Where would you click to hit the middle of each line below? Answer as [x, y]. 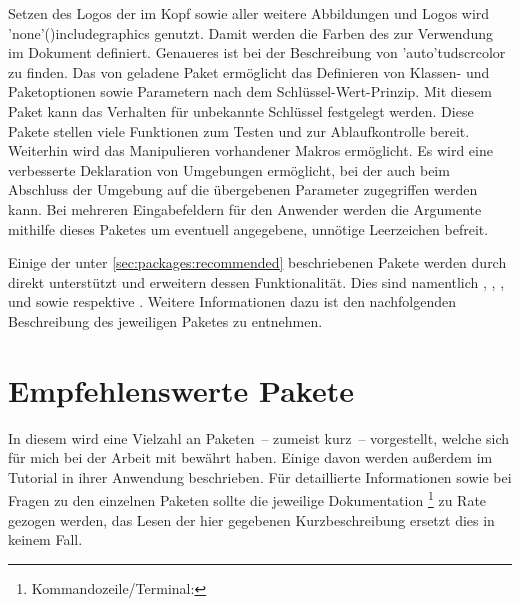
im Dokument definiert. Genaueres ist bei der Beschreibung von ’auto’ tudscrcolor [257, 52]
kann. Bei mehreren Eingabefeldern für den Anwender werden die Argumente [245, 208]
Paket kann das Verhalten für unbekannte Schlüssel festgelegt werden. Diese [241, 110]
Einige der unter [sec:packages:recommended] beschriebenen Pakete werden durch [257, 262]
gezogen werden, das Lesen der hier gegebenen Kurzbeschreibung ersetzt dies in [251, 519]
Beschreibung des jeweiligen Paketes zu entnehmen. [165, 320]
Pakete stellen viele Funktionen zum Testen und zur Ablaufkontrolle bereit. [239, 130]
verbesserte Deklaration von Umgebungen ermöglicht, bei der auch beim [229, 169]
